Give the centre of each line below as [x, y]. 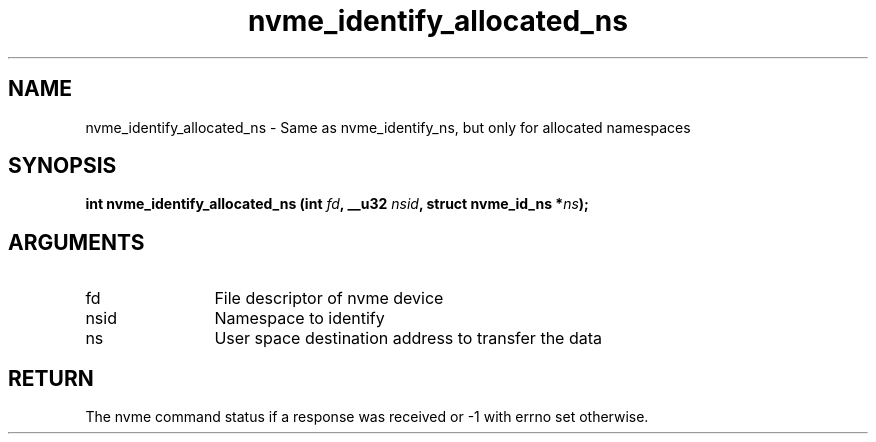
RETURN [51, 378]
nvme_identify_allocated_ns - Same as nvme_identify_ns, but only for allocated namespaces [388, 127]
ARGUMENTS [76, 242]
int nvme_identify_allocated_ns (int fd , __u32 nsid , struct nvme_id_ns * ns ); [337, 204]
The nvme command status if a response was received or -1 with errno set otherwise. [367, 417]
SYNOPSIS [62, 166]
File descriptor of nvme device [329, 298]
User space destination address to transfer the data [408, 338]
